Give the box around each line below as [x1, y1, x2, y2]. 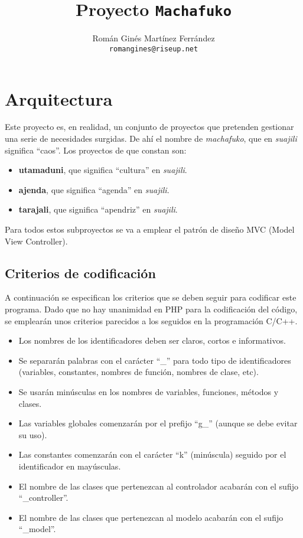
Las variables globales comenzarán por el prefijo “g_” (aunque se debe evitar [18, 417, 298, 429]
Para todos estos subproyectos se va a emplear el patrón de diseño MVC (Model [5, 223, 295, 235]
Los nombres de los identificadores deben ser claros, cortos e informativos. [18, 334, 286, 347]
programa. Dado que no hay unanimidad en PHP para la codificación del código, [5, 302, 298, 315]
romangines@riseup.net [109, 44, 198, 53]
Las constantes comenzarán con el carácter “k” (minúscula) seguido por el [18, 448, 286, 461]
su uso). [18, 428, 47, 441]
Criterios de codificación [5, 263, 156, 282]
